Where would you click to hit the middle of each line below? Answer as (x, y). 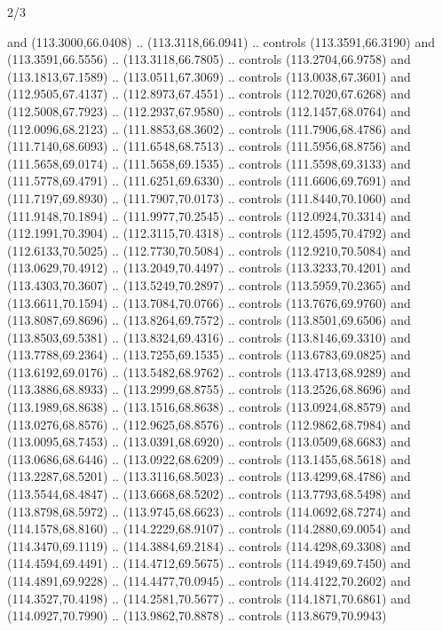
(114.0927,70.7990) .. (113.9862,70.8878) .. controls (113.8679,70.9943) (197, 615)
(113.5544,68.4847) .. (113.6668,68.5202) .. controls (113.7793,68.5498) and (209, 494)
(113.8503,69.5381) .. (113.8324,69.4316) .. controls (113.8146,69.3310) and (209, 337)
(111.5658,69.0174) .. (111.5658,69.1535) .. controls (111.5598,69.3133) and (209, 163)
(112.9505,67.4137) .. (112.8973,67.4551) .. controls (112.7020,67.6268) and (209, 94)
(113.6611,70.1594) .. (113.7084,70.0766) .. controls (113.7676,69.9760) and (209, 302)
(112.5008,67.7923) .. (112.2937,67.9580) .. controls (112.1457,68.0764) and (209, 110)
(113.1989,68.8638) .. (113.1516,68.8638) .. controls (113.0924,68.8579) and (209, 407)
